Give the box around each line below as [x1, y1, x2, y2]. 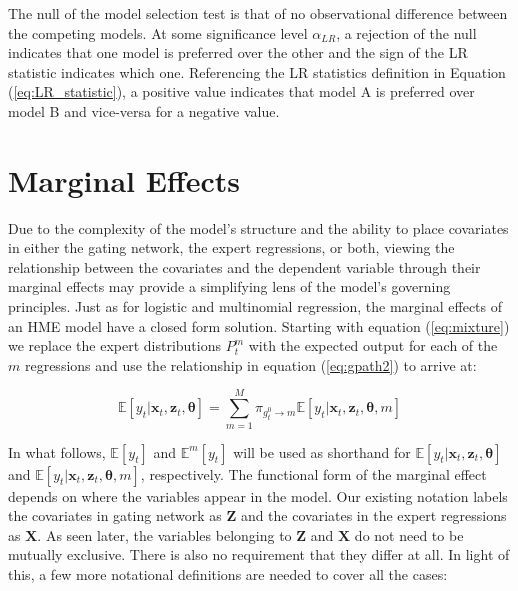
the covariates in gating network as [8, 505, 222, 526]
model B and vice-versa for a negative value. [8, 100, 280, 121]
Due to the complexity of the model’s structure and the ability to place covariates [8, 217, 509, 238]
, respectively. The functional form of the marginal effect [140, 463, 487, 484]
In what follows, [8, 441, 106, 462]
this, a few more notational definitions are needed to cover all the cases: [8, 563, 448, 584]
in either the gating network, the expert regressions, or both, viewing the [8, 237, 455, 258]
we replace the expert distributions [8, 335, 221, 356]
